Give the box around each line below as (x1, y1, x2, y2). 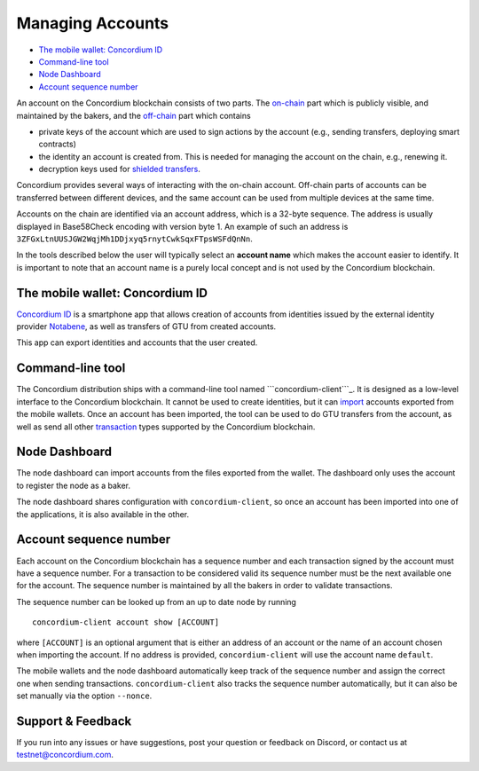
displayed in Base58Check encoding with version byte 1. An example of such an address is (16, 221, 349, 232)
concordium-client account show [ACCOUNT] (32, 618, 220, 627)
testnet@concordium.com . (16, 750, 114, 760)
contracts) (38, 138, 77, 150)
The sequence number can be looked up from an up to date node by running (16, 596, 297, 607)
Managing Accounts (16, 13, 169, 33)
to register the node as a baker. (16, 480, 130, 491)
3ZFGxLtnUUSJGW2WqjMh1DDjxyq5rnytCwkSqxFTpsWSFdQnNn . (16, 233, 253, 244)
